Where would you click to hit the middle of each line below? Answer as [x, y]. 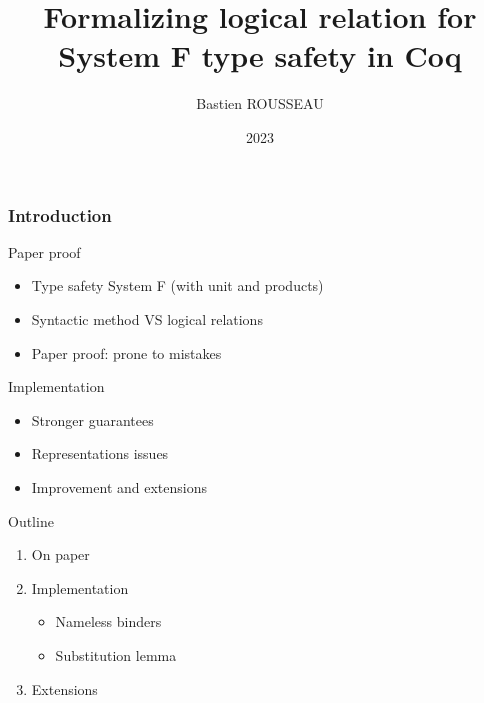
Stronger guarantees [92, 419]
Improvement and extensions [119, 486]
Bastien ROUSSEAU [260, 103]
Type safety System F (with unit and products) [177, 285]
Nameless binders [108, 621]
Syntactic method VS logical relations [147, 318]
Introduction [60, 214]
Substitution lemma [116, 654]
